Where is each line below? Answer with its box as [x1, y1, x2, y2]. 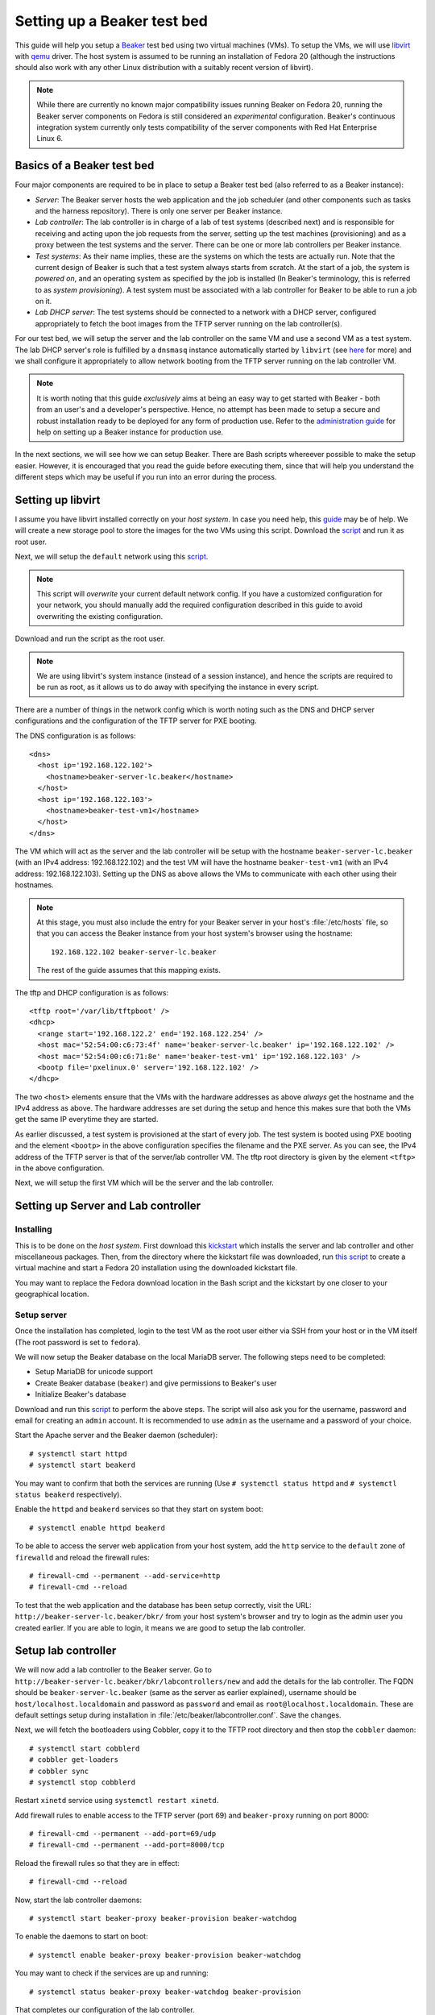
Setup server [14, 1309, 68, 1320]
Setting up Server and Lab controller [14, 1199, 201, 1213]
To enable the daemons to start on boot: [14, 1931, 148, 1942]
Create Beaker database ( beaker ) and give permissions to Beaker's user [35, 1378, 277, 1388]
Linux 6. [36, 134, 64, 143]
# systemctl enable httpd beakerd [29, 1523, 165, 1532]
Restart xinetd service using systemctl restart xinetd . [14, 1796, 219, 1805]
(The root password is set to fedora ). [14, 1337, 141, 1347]
